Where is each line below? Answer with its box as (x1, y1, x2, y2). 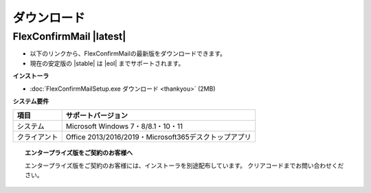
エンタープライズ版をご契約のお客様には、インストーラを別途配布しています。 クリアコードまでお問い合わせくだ (25, 161, 344, 170)
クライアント (16, 133, 58, 142)
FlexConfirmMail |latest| (12, 30, 126, 43)
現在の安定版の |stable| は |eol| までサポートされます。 (30, 59, 185, 67)
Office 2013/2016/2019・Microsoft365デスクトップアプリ (65, 133, 251, 142)
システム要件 (12, 97, 49, 105)
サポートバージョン (65, 111, 128, 120)
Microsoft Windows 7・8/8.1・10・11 (65, 122, 183, 131)
